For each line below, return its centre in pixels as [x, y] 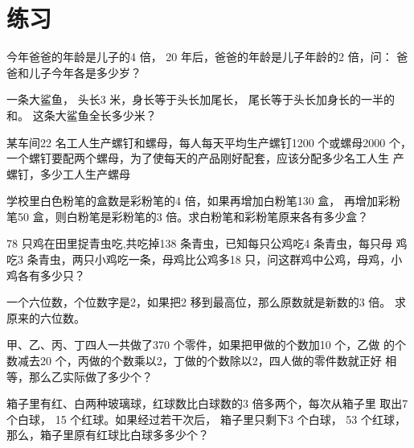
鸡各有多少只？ [46, 275]
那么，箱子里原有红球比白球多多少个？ [108, 435]
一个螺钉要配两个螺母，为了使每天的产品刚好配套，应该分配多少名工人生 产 [205, 158]
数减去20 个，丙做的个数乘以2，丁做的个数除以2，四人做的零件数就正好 [194, 361]
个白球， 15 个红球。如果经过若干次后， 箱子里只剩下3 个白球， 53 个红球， [206, 419]
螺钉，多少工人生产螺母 [68, 173]
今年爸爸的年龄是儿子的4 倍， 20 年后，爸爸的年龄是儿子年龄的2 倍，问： [200, 57]
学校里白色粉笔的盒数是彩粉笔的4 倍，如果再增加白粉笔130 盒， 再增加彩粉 [203, 201]
